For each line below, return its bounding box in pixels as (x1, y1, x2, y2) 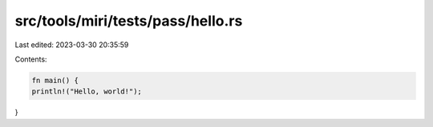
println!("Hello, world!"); (31, 87, 142, 96)
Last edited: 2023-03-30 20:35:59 (14, 40, 129, 50)
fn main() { (31, 76, 79, 85)
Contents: (14, 54, 47, 64)
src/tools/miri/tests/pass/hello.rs (14, 12, 243, 30)
